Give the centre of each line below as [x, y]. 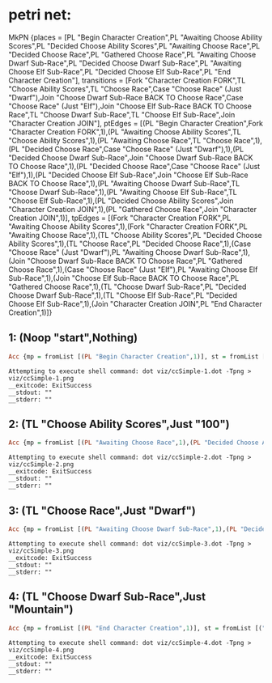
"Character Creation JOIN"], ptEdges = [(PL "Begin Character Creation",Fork [136, 123]
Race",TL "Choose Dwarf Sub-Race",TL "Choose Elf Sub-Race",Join [122, 114]
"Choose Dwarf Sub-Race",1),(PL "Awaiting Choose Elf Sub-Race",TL [123, 192]
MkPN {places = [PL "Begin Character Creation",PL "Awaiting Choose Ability [136, 37]
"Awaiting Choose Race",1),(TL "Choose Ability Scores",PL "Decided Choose [135, 235]
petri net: [40, 15]
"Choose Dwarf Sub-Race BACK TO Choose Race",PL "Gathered [135, 261]
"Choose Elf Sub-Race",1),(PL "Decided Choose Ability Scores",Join [121, 201]
